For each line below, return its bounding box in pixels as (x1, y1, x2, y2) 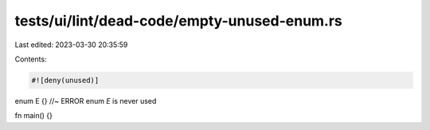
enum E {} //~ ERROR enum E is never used (14, 96, 157, 105)
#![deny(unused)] (31, 76, 100, 85)
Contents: (14, 54, 47, 64)
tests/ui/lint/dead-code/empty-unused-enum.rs (14, 12, 342, 30)
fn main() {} (14, 111, 53, 120)
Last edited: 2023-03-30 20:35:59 (14, 40, 128, 49)
